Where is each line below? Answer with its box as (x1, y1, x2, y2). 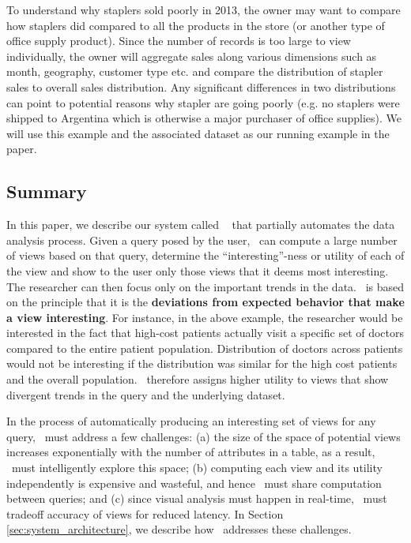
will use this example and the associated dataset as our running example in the (6, 125, 390, 141)
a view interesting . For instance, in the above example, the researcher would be (6, 309, 403, 325)
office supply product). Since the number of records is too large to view (6, 32, 351, 49)
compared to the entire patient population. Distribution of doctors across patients (6, 339, 403, 356)
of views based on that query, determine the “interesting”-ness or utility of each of (6, 247, 405, 264)
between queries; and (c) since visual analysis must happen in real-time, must (6, 490, 387, 507)
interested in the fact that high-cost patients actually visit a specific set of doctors (6, 324, 405, 341)
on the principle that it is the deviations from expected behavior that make (6, 294, 405, 310)
